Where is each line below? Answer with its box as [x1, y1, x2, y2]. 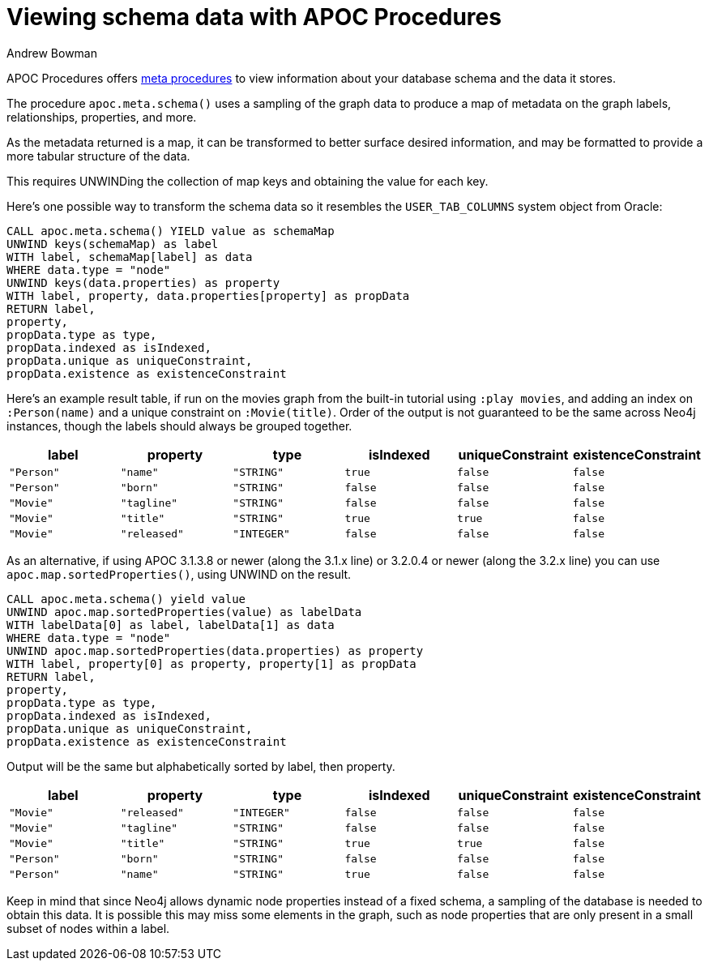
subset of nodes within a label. [6, 921, 170, 935]
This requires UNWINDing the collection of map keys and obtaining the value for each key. [6, 173, 489, 188]
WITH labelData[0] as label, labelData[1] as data [6, 618, 335, 631]
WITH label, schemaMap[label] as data [6, 250, 253, 263]
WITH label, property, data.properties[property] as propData [6, 289, 410, 302]
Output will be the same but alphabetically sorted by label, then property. [6, 759, 395, 773]
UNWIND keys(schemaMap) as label [6, 237, 219, 250]
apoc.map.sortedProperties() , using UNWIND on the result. [6, 567, 352, 581]
